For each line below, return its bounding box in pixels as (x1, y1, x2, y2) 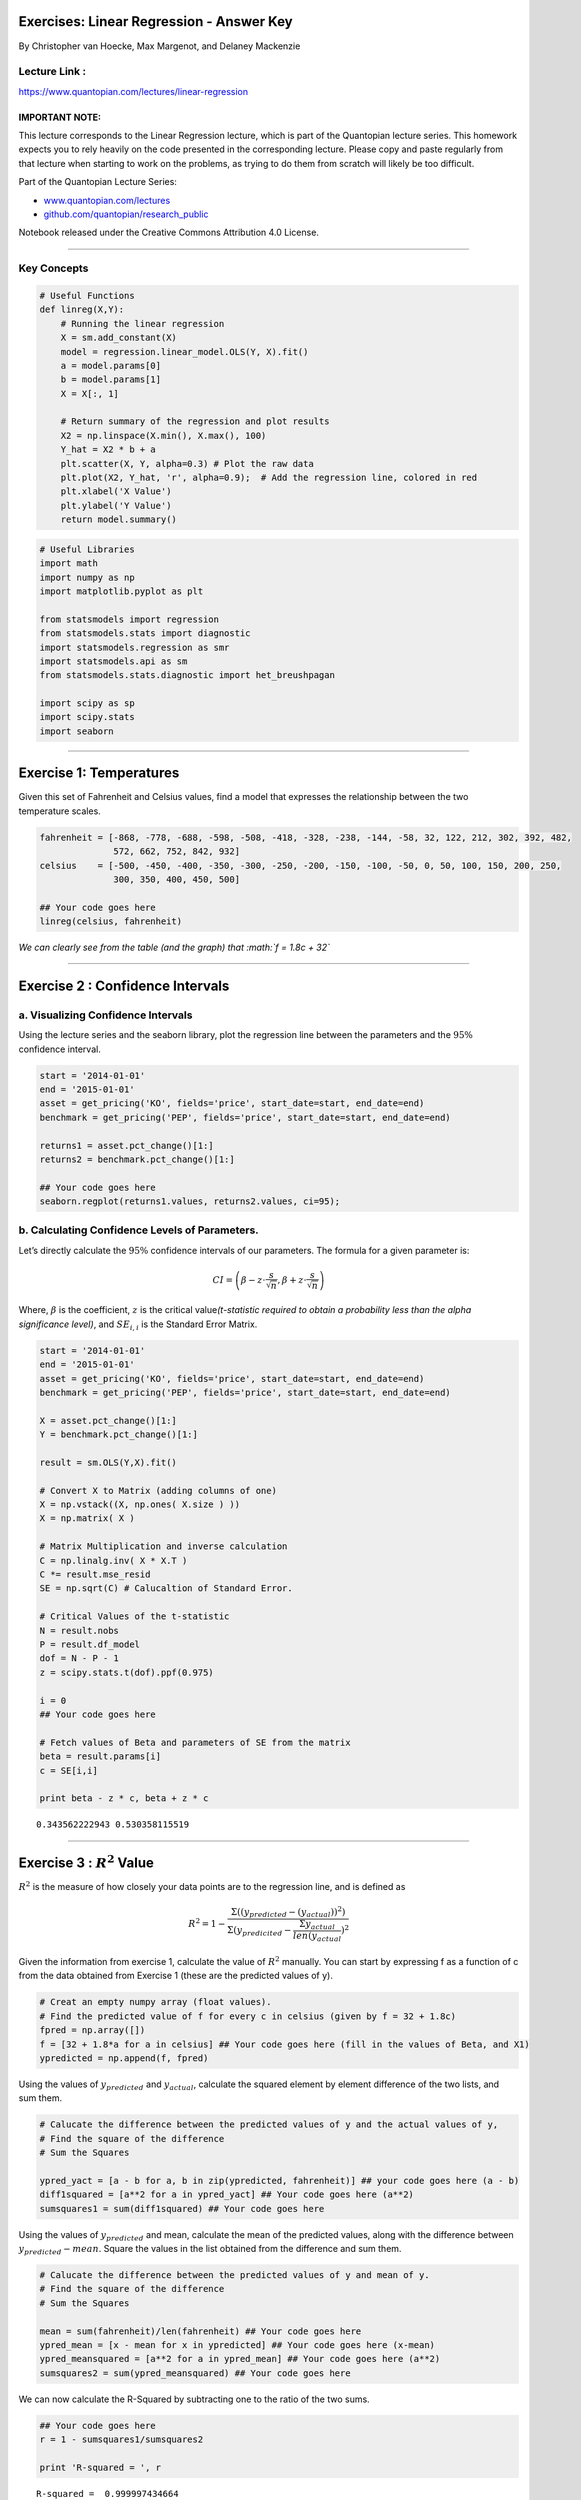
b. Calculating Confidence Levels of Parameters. (18, 1223, 259, 1237)
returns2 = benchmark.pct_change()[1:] (39, 1153, 235, 1165)
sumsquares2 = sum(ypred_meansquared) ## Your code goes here (39, 2367, 351, 2379)
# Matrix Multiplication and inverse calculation (39, 1541, 288, 1552)
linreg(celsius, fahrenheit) (39, 916, 183, 927)
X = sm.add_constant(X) (60, 332, 177, 344)
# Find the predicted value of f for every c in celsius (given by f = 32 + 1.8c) (39, 2010, 457, 2022)
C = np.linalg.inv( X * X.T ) (39, 1555, 188, 1566)
